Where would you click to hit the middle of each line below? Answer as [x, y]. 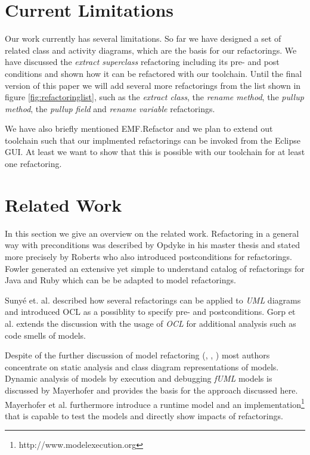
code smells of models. [45, 335]
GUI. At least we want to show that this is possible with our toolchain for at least [155, 152]
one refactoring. [33, 164]
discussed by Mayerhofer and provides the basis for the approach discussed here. [151, 390]
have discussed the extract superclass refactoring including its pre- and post [142, 62]
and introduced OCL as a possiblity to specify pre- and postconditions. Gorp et [150, 312]
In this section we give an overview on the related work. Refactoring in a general [152, 233]
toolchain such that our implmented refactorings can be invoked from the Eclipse [153, 140]
